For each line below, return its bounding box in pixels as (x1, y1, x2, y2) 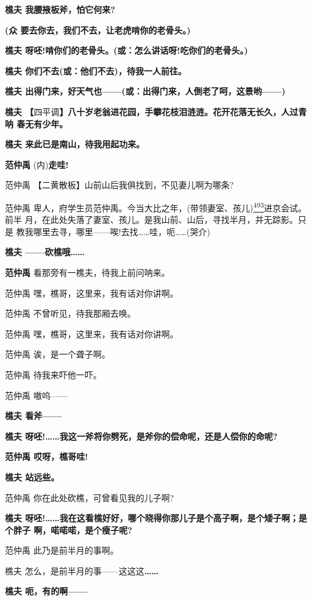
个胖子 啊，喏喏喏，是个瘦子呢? (5, 523, 132, 536)
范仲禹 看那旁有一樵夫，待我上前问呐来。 (5, 265, 170, 278)
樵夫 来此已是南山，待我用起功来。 (5, 138, 145, 150)
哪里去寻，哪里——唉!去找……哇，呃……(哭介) (33, 225, 210, 237)
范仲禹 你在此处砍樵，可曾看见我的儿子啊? (5, 491, 174, 504)
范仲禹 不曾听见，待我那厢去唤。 (5, 307, 136, 320)
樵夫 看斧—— (5, 409, 62, 422)
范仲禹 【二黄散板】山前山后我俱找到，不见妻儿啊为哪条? (5, 178, 234, 191)
